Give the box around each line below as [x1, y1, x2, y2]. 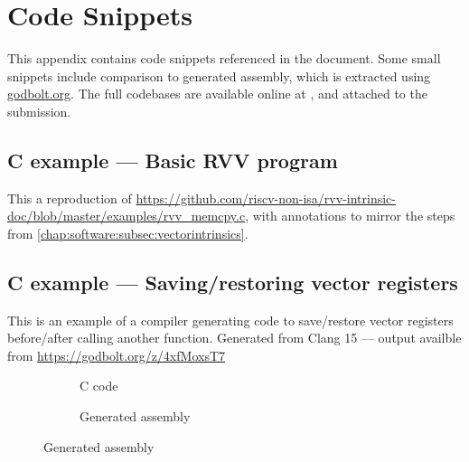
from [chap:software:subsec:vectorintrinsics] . [7, 223, 249, 242]
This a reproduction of [7, 188, 132, 207]
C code [80, 376, 118, 395]
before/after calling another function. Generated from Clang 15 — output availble [7, 328, 462, 347]
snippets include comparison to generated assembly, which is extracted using [7, 66, 431, 85]
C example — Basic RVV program [7, 146, 338, 174]
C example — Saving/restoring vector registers [7, 268, 458, 296]
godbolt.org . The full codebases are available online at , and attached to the [7, 84, 427, 103]
